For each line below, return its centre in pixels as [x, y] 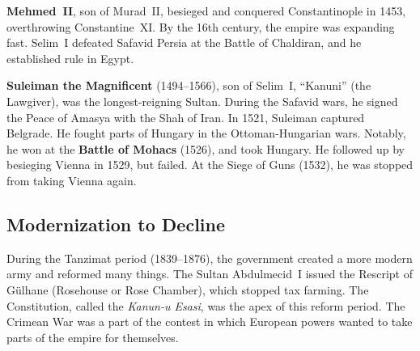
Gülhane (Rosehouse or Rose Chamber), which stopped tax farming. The [188, 289]
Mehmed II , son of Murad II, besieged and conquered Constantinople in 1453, [206, 11]
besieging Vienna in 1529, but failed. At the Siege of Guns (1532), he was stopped [210, 165]
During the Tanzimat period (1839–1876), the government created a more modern [210, 258]
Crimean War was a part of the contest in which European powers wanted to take [210, 321]
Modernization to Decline [116, 224]
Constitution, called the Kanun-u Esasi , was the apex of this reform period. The [206, 305]
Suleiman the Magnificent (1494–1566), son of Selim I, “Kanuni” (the [189, 85]
